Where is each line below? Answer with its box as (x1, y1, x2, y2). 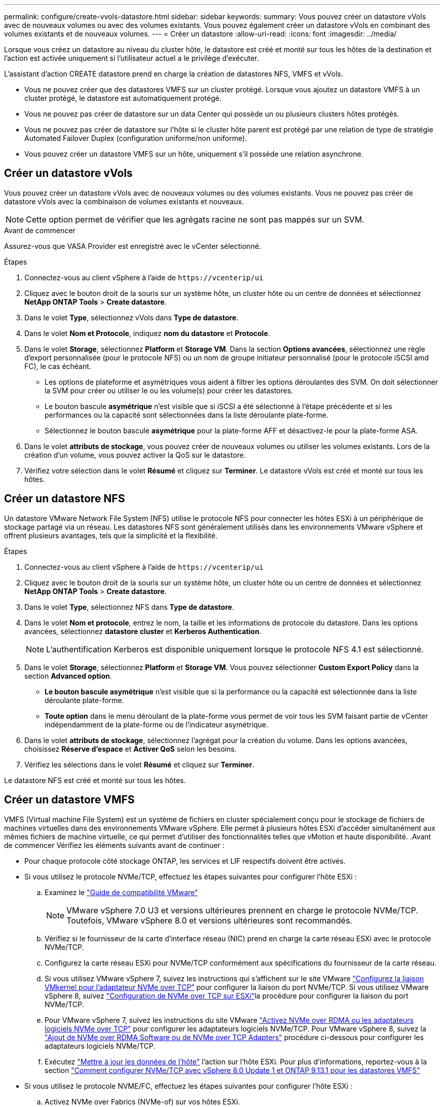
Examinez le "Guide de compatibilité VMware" (45, 888, 198, 897)
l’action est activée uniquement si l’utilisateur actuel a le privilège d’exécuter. (4, 54, 259, 62)
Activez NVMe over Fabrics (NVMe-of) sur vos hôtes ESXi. (45, 1097, 240, 1106)
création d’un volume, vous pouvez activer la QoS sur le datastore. (24, 450, 246, 459)
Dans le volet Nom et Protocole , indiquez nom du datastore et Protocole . (24, 328, 270, 338)
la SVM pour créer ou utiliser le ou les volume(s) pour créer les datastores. (45, 386, 293, 395)
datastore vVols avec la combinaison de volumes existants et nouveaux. (4, 197, 244, 206)
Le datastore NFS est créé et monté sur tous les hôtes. (4, 776, 186, 785)
